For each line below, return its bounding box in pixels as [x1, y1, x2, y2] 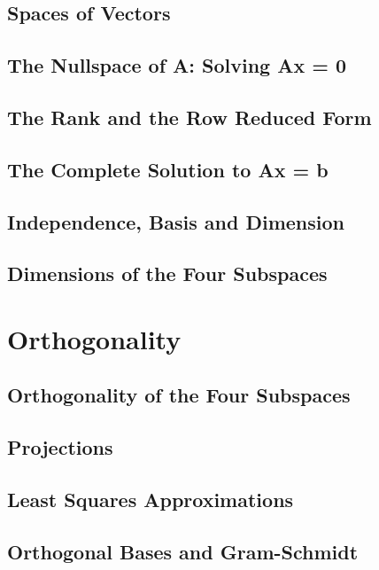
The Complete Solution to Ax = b [7, 155, 329, 183]
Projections [7, 433, 113, 461]
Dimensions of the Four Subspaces [7, 260, 328, 287]
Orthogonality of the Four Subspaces [7, 381, 351, 409]
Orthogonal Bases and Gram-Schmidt [7, 537, 359, 565]
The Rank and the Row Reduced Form [7, 103, 372, 130]
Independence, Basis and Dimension [7, 207, 344, 235]
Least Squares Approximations [7, 486, 294, 513]
